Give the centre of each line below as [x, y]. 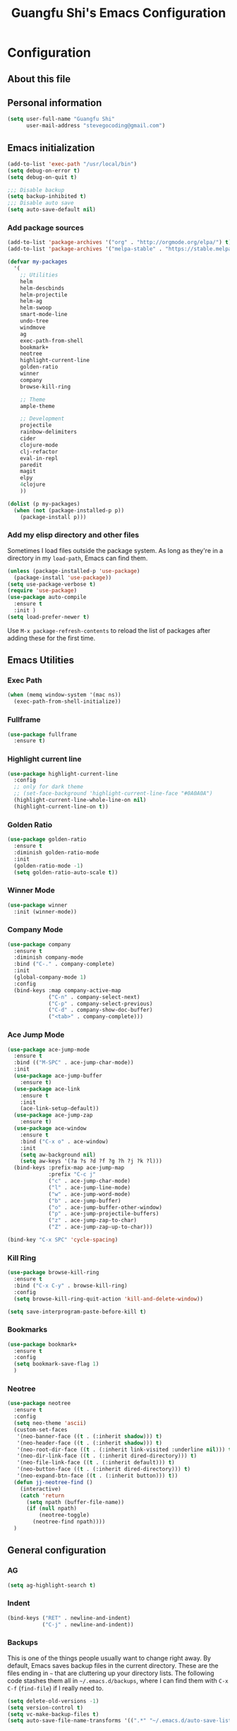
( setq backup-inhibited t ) [47, 197]
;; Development [42, 419]
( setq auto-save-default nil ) [52, 210]
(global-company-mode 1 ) [50, 977]
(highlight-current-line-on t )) [61, 806]
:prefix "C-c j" [72, 1175]
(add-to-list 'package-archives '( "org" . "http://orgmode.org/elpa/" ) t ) [120, 243]
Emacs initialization [51, 147]
